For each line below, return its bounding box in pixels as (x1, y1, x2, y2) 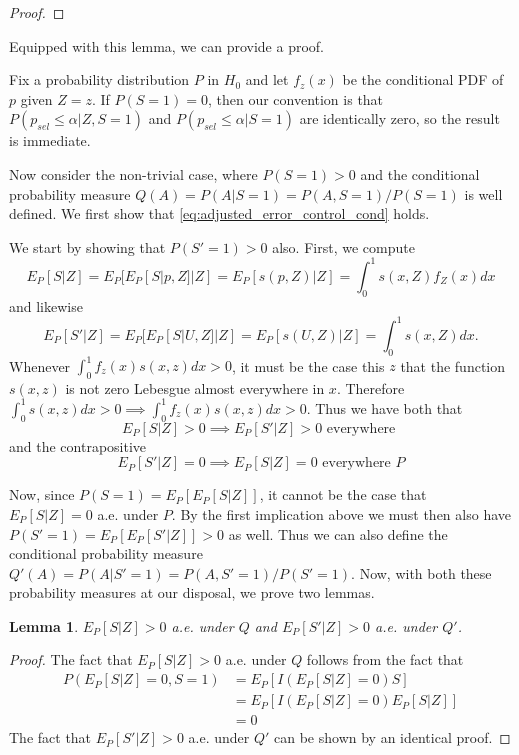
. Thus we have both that (306, 397, 463, 418)
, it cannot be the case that (259, 484, 427, 505)
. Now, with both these (351, 562, 492, 583)
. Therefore (336, 377, 405, 398)
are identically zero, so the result (299, 108, 500, 129)
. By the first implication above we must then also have (171, 503, 511, 524)
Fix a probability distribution (9, 69, 190, 90)
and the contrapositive (9, 435, 147, 456)
